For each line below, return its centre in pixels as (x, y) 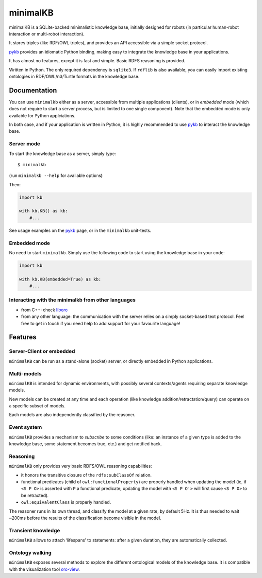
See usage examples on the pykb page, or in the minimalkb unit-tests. (80, 230)
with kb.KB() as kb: (43, 211)
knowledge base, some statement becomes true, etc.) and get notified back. (85, 444)
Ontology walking (30, 553)
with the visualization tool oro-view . (44, 569)
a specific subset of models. (37, 406)
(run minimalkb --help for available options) (56, 175)
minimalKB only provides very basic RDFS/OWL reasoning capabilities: (81, 466)
